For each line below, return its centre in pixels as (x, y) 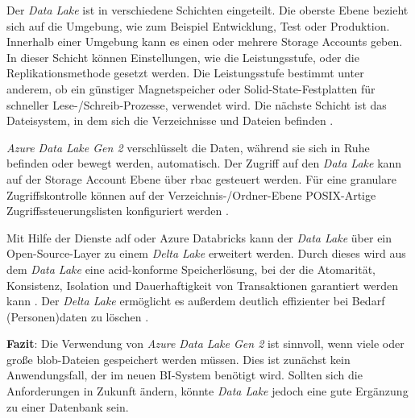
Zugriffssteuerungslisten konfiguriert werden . (118, 211)
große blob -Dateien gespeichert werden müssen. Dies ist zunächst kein (178, 359)
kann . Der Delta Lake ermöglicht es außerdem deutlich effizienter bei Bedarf (196, 301)
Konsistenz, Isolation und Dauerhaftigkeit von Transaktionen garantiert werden (203, 285)
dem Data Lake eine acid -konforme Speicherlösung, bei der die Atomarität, (191, 269)
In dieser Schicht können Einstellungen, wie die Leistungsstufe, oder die (183, 57)
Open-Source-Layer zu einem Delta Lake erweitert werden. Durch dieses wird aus (206, 253)
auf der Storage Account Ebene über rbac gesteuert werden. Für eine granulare (201, 178)
